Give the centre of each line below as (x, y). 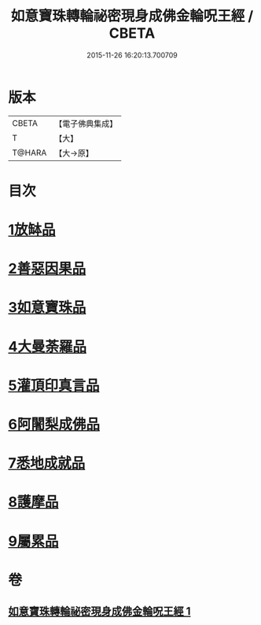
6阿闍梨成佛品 (54, 425)
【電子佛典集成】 (86, 123)
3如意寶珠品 (47, 308)
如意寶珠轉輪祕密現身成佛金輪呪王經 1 (99, 611)
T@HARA (29, 153)
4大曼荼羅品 (47, 346)
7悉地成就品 (47, 463)
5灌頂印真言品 (54, 385)
